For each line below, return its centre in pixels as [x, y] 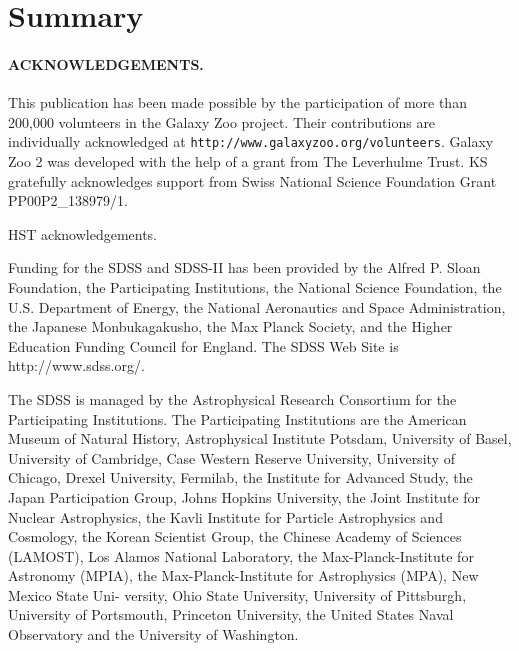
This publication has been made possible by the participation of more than [237, 102]
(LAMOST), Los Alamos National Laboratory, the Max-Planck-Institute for [241, 555]
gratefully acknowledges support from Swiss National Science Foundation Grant [252, 180]
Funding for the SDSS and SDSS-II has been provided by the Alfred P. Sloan [244, 267]
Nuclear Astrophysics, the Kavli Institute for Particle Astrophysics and [225, 516]
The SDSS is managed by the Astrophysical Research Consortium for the [232, 398]
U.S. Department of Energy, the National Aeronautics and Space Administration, [257, 306]
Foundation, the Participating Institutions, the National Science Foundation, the [255, 286]
